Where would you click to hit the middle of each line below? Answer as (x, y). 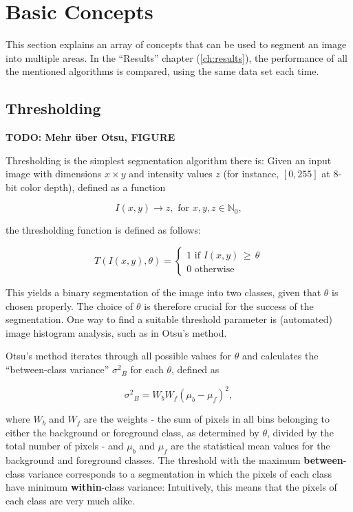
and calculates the (280, 356)
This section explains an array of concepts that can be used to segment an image (176, 44)
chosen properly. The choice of (69, 305)
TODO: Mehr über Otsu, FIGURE (90, 137)
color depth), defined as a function (93, 187)
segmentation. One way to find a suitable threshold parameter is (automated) (169, 319)
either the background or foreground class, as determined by (132, 432)
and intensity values (171, 174)
